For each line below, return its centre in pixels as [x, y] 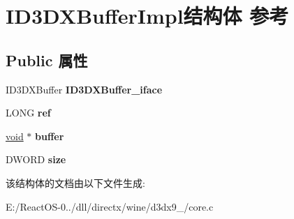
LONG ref [28, 113]
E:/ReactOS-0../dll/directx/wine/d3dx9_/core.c [110, 206]
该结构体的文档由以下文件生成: [75, 182]
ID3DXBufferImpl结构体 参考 [147, 16]
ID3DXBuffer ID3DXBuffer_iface [84, 89]
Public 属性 [47, 60]
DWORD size [36, 159]
